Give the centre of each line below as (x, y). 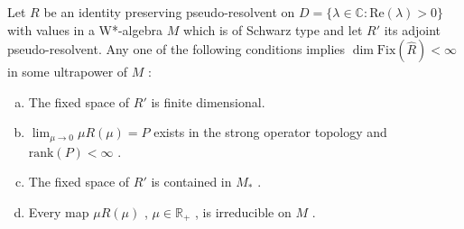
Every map (59, 212)
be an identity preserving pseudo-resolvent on (169, 12)
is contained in (191, 182)
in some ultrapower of (68, 72)
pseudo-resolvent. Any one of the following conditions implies (176, 49)
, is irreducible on (243, 212)
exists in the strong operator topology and (270, 132)
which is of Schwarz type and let (273, 29)
